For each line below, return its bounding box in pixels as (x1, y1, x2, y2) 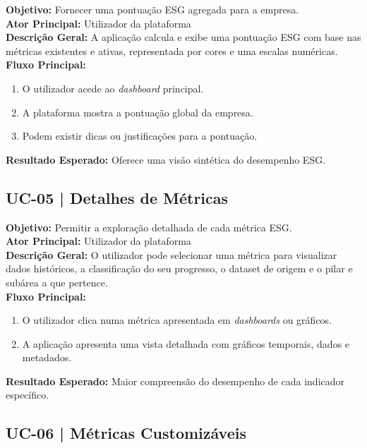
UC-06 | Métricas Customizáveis (6, 422, 246, 444)
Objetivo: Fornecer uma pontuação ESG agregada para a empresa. (6, 2, 299, 16)
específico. (6, 387, 49, 402)
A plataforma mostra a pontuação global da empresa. (22, 104, 253, 119)
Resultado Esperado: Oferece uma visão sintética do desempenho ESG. (6, 152, 326, 167)
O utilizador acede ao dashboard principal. (22, 80, 204, 95)
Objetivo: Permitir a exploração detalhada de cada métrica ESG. (6, 219, 292, 234)
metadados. (22, 350, 72, 365)
